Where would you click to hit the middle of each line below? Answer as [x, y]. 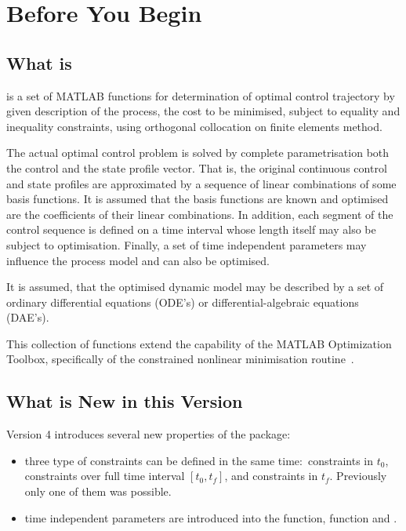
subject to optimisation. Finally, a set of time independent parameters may [187, 244]
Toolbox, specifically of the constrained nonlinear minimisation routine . [180, 359]
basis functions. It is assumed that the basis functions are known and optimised [198, 199]
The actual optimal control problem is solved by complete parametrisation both [198, 153]
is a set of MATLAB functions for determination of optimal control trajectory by [201, 95]
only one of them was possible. [98, 491]
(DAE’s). [28, 317]
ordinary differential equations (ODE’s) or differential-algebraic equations [183, 302]
